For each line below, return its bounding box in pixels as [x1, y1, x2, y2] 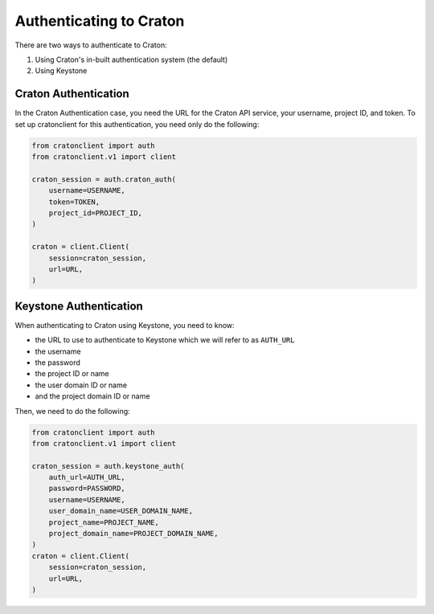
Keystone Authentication [14, 299, 144, 313]
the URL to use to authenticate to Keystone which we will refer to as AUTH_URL [35, 335, 295, 345]
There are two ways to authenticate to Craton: [14, 40, 168, 50]
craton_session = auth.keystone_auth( [31, 461, 185, 470]
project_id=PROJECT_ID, [48, 208, 142, 217]
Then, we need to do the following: [14, 406, 130, 415]
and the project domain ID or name [35, 391, 150, 401]
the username [35, 346, 81, 356]
